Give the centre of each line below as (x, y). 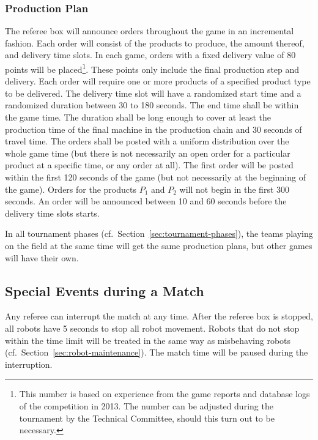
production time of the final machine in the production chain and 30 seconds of (153, 129)
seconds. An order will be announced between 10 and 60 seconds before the (146, 201)
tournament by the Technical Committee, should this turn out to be (147, 418)
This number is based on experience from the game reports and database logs (165, 394)
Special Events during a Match (105, 290)
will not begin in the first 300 (235, 189)
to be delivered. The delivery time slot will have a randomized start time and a (153, 93)
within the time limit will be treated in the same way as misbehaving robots (148, 340)
